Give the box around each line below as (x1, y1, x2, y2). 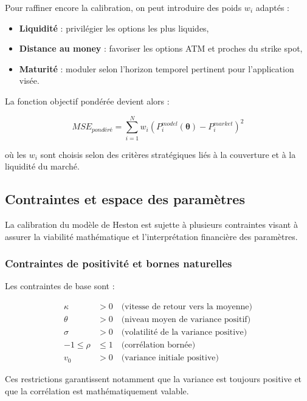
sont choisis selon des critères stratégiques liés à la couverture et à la (40, 148, 296, 160)
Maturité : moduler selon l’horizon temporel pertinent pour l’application (19, 62, 294, 75)
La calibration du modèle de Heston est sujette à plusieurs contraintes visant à (5, 218, 298, 231)
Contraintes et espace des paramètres (5, 190, 245, 208)
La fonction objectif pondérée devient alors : (5, 94, 170, 107)
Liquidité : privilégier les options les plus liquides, (19, 21, 209, 34)
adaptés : (255, 1, 290, 13)
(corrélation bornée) (121, 341, 196, 350)
